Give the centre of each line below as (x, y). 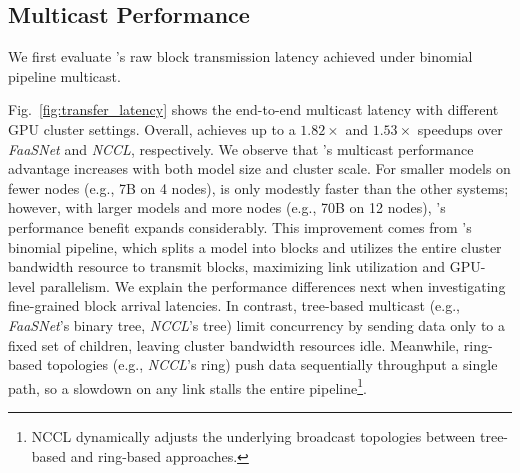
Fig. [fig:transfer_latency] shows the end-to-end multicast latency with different (253, 109)
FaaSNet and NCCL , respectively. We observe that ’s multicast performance (241, 148)
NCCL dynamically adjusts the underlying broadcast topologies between (253, 435)
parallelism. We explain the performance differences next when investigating (272, 285)
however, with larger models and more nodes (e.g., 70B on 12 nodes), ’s (227, 207)
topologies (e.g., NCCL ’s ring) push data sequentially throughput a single (272, 364)
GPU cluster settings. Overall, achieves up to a (152, 128)
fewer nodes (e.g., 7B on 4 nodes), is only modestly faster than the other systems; (258, 187)
